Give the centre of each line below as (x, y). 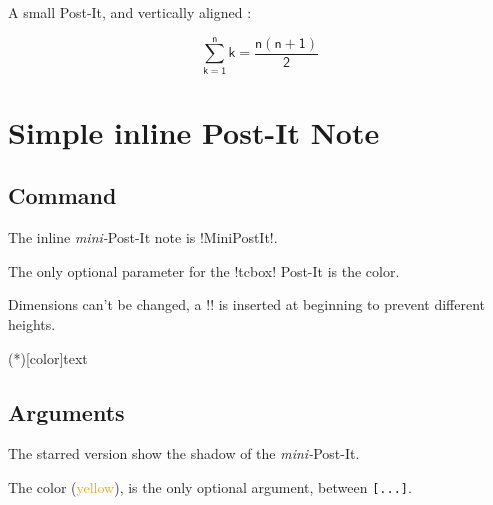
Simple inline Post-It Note (194, 131)
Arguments (66, 411)
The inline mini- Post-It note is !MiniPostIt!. (143, 237)
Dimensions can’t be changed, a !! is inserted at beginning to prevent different (247, 304)
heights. (32, 324)
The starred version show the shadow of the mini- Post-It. (184, 453)
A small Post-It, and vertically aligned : (130, 12)
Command (62, 195)
